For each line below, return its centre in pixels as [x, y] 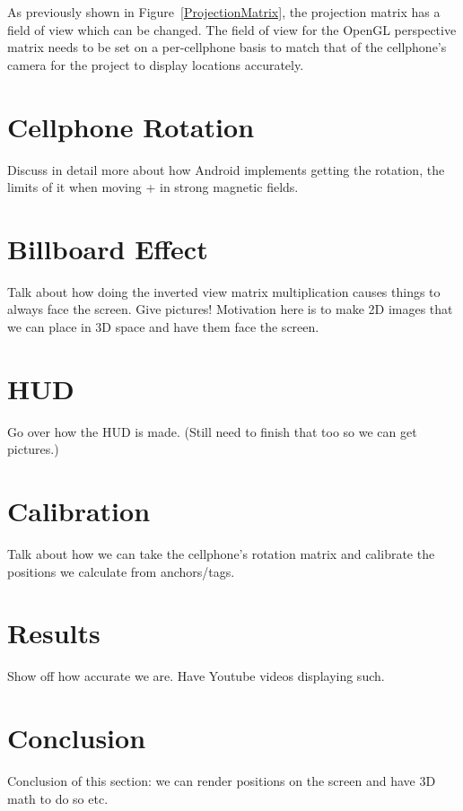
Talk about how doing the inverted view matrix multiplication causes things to [224, 291]
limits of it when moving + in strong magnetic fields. [153, 187]
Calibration [79, 511]
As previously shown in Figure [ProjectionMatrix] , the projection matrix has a [224, 12]
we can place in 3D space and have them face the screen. [163, 327]
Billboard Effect [108, 248]
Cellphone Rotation [131, 126]
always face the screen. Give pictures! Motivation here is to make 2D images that [230, 309]
